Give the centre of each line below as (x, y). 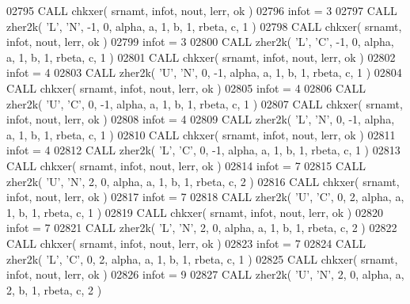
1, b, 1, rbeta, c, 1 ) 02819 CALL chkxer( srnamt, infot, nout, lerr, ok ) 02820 (195, 212)
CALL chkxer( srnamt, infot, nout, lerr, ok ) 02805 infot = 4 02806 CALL (186, 87)
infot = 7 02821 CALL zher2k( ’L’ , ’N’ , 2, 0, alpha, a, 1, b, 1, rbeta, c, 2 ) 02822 (202, 228)
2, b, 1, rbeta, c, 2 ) (54, 289)
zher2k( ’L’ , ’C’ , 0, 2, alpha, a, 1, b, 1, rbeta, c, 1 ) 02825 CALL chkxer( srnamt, (202, 258)
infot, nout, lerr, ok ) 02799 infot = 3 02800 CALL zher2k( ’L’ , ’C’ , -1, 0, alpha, (200, 42)
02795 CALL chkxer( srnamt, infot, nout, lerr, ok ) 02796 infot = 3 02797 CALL (202, 10)
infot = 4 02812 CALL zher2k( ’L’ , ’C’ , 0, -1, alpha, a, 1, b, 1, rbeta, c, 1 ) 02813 (203, 150)
